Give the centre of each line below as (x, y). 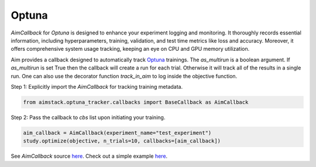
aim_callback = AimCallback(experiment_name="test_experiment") (117, 133)
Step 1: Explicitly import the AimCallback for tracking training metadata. (97, 86)
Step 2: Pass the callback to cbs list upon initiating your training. (88, 117)
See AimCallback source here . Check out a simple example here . (89, 156)
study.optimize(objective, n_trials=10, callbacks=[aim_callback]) (122, 141)
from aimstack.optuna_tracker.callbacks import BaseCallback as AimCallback (136, 102)
